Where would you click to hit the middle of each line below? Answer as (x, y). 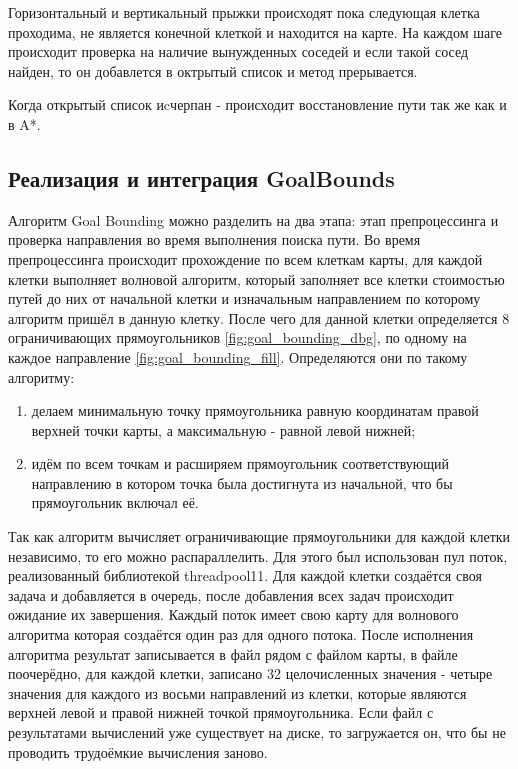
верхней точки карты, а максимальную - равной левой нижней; (223, 429)
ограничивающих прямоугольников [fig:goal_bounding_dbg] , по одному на (237, 337)
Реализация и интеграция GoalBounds (201, 177)
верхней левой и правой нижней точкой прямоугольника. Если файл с (221, 712)
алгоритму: (41, 376)
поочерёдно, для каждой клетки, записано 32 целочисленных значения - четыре (250, 673)
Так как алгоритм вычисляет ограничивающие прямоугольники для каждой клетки (259, 536)
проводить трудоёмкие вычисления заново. (138, 751)
